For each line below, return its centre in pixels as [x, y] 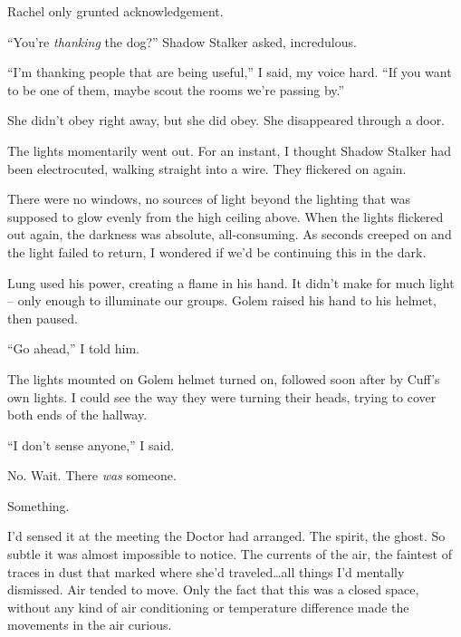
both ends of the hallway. [77, 415]
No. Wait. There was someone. [92, 475]
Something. [38, 505]
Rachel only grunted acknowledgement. [115, 11]
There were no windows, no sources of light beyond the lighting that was [209, 199]
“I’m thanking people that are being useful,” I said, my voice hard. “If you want [230, 72]
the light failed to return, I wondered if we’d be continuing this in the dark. [217, 251]
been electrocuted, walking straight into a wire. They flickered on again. [207, 168]
